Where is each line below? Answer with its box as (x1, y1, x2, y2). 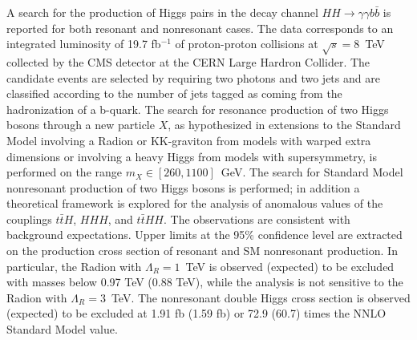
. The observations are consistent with (163, 210, 350, 227)
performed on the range (6, 164, 123, 180)
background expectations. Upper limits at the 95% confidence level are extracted (6, 226, 403, 243)
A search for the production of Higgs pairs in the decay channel (6, 4, 318, 20)
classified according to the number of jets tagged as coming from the (6, 85, 342, 102)
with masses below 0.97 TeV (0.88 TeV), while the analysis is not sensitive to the (6, 273, 403, 290)
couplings (6, 210, 52, 227)
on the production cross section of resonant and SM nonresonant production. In (6, 242, 398, 259)
